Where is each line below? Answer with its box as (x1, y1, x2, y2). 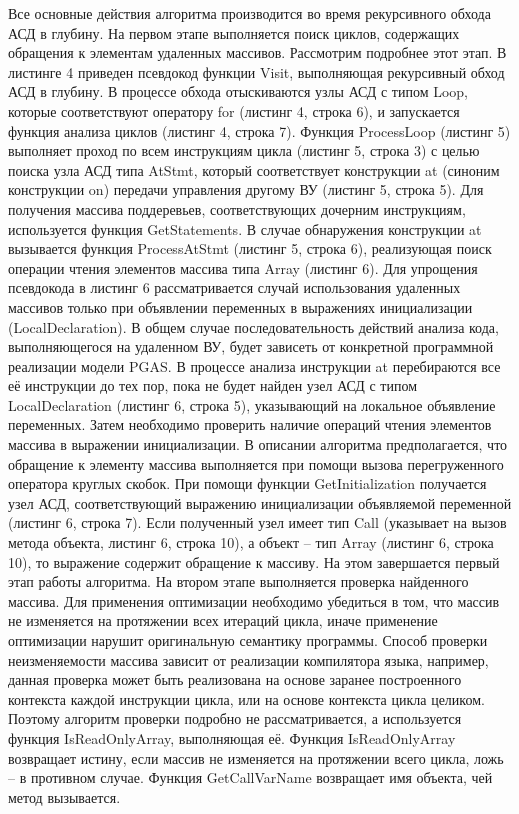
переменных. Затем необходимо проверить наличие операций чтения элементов (8, 414, 492, 435)
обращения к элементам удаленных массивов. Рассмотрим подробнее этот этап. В (8, 42, 507, 63)
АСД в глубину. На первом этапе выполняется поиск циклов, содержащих (8, 22, 460, 43)
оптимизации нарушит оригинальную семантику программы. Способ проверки (8, 630, 488, 650)
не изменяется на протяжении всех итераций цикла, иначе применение (8, 610, 438, 631)
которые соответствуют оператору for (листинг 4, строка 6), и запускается (8, 100, 460, 121)
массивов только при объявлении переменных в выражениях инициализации (8, 296, 473, 317)
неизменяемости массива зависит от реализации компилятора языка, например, (8, 649, 489, 670)
